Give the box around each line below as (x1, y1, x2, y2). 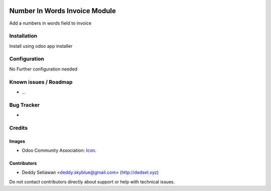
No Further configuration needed (9, 66, 78, 72)
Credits (9, 124, 28, 131)
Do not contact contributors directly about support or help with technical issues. (9, 178, 175, 184)
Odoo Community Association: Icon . (22, 147, 96, 153)
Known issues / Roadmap (9, 78, 73, 85)
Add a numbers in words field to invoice (9, 20, 92, 26)
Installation (9, 33, 38, 40)
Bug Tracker (9, 101, 40, 108)
